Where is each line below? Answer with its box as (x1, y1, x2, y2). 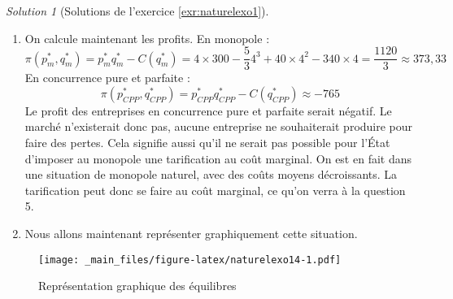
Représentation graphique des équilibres (38, 277, 237, 294)
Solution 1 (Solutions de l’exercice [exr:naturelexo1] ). (6, 2, 269, 19)
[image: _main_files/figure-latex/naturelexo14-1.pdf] (38, 253, 342, 266)
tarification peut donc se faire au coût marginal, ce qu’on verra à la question (24, 181, 406, 198)
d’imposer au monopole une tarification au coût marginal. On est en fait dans (24, 149, 412, 167)
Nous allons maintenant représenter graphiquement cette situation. (24, 225, 358, 241)
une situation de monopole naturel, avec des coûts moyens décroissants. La (24, 166, 398, 183)
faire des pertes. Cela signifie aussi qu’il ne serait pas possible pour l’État (24, 134, 390, 151)
